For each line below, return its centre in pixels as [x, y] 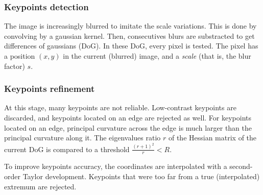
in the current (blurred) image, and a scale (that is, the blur [157, 56]
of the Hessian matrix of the [212, 138]
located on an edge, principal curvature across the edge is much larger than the [128, 127]
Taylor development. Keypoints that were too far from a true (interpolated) [141, 176]
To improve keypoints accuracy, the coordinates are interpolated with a [116, 166]
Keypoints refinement [50, 89]
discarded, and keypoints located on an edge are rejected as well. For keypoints [128, 117]
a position [20, 56]
